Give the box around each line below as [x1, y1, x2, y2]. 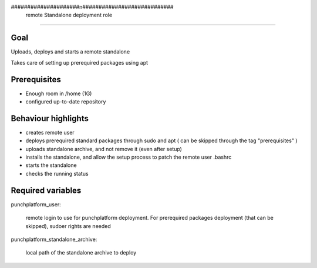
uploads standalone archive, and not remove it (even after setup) [25, 145, 182, 152]
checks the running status [25, 170, 89, 177]
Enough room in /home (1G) [25, 90, 92, 97]
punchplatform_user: [11, 200, 61, 208]
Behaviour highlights [11, 113, 89, 123]
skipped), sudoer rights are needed [25, 222, 111, 229]
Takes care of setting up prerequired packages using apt [11, 59, 149, 66]
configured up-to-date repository [25, 98, 106, 105]
